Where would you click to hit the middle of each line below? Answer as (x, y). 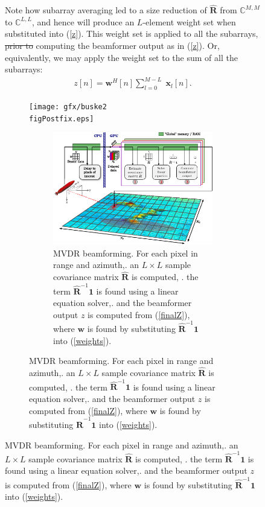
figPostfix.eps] (62, 119)
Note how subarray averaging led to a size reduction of (106, 10)
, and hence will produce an (83, 21)
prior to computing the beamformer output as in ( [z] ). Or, (112, 45)
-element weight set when (189, 21)
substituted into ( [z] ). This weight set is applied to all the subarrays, (132, 33)
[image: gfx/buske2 (68, 107)
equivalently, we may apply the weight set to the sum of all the (121, 57)
